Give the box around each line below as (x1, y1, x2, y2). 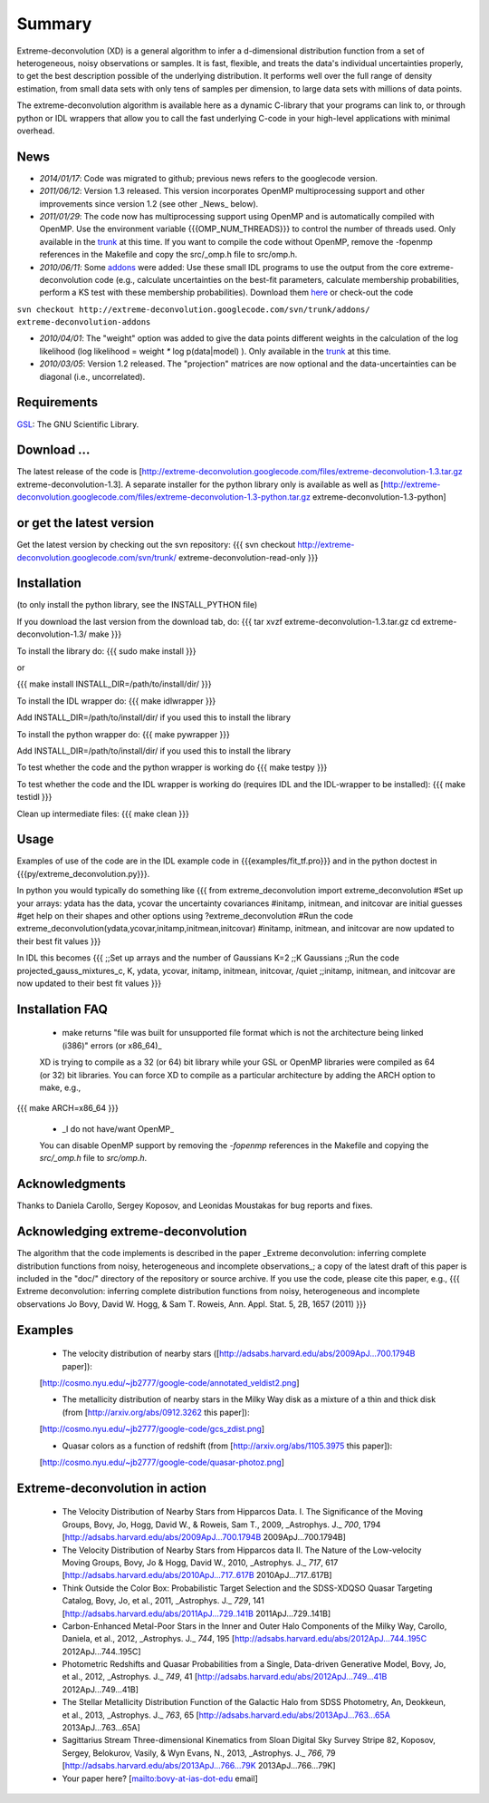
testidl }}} (16, 792, 53, 803)
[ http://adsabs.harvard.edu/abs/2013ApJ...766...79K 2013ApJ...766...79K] (62, 1760, 336, 1771)
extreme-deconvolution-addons (16, 317, 151, 327)
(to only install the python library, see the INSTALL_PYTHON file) (16, 599, 258, 610)
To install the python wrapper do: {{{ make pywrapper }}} (16, 728, 230, 739)
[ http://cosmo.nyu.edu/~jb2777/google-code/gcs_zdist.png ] (39, 1424, 265, 1435)
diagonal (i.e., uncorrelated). (39, 371, 146, 382)
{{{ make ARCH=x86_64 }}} (16, 1103, 120, 1114)
